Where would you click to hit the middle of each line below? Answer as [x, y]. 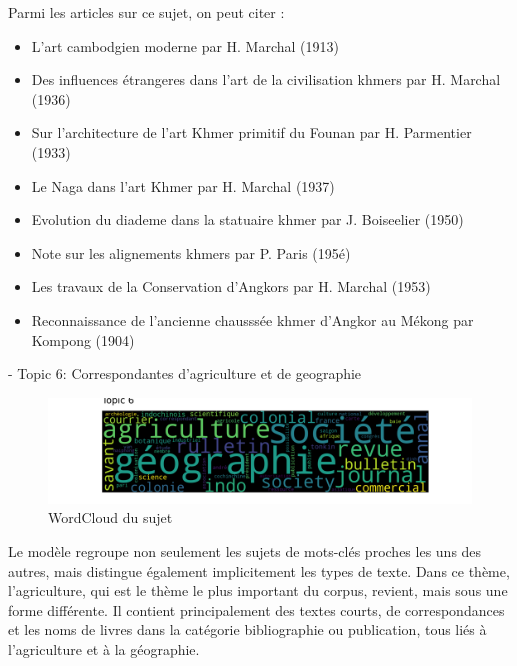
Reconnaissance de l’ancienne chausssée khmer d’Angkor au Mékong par [252, 319]
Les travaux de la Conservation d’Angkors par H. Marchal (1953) [231, 286]
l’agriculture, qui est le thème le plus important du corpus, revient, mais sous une [258, 590]
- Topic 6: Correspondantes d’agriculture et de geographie [185, 373]
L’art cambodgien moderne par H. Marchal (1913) [185, 45]
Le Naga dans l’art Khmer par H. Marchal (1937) [183, 185]
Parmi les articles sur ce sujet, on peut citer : [146, 12]
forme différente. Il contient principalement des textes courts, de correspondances [256, 609]
